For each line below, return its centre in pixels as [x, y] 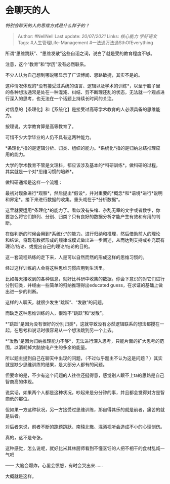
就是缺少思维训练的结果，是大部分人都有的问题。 [56, 364]
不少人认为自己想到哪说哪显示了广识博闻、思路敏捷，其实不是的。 [74, 75]
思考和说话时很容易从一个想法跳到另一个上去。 [67, 330]
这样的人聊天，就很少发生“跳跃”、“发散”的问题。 [56, 302]
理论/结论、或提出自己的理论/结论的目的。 [49, 246]
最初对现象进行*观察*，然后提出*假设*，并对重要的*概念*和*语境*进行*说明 [84, 193]
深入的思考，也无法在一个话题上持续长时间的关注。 [63, 98]
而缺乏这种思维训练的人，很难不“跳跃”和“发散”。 [56, 313]
